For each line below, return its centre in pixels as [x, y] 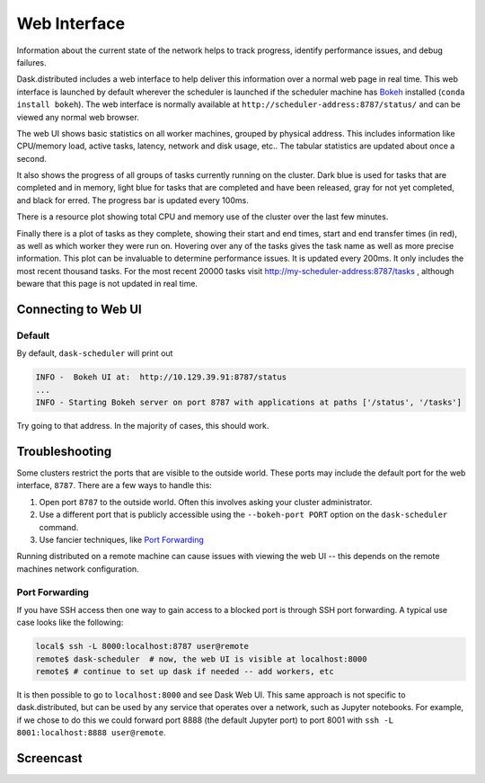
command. [59, 527]
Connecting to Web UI [79, 309]
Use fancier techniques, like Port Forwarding [121, 539]
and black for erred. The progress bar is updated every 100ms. [132, 200]
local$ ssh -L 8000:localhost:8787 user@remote [142, 646]
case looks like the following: [70, 623]
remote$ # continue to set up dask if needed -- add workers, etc [185, 672]
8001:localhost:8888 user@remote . [91, 733]
